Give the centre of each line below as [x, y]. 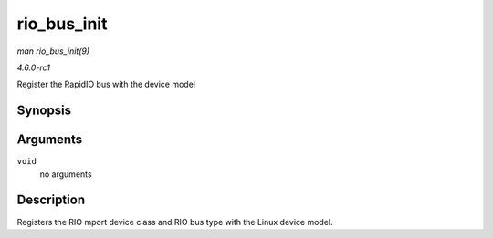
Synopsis [44, 111]
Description [51, 200]
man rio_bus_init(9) [53, 51]
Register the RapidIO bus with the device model [106, 84]
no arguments [66, 174]
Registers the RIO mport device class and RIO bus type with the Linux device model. [175, 222]
